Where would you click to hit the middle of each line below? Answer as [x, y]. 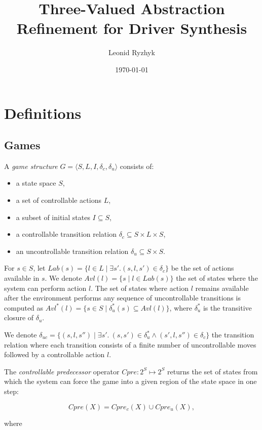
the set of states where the [217, 278]
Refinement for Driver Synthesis [132, 28]
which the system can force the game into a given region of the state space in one [130, 381]
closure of [19, 317]
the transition [233, 335]
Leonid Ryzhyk [132, 52]
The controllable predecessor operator [62, 371]
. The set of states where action [140, 288]
